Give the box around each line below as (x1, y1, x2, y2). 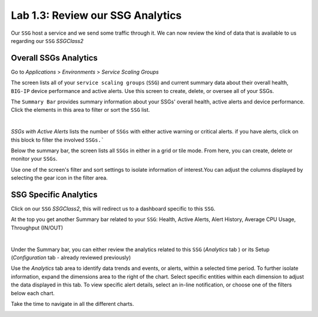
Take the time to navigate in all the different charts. (11, 300, 134, 307)
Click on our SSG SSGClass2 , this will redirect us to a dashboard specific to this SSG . (11, 205, 216, 212)
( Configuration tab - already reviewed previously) (11, 254, 131, 261)
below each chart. (11, 289, 55, 296)
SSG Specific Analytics (11, 189, 98, 199)
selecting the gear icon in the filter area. (11, 174, 108, 182)
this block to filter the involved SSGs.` (11, 136, 105, 144)
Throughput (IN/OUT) (11, 224, 63, 231)
